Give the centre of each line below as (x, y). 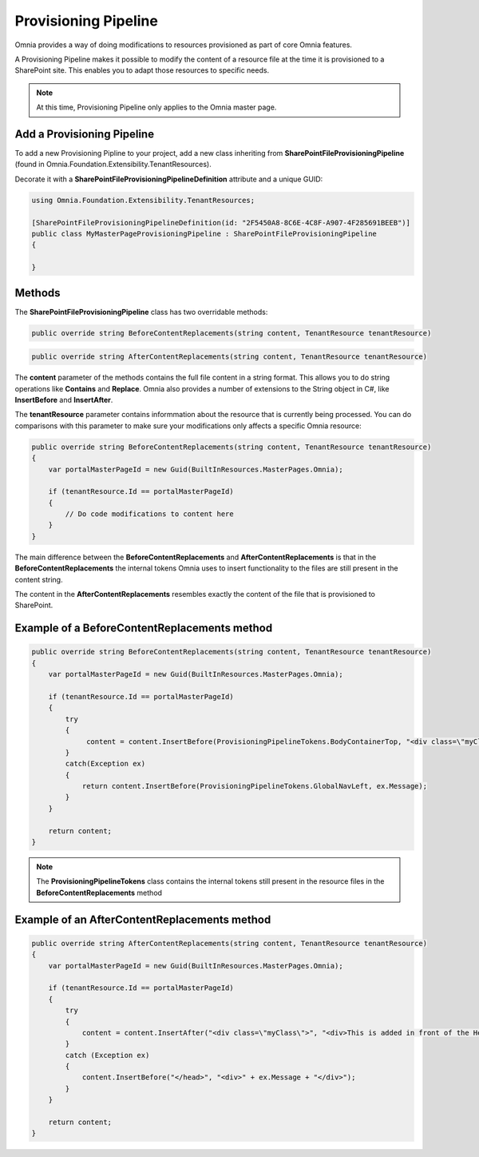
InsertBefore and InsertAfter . (64, 400)
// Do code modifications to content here (150, 514)
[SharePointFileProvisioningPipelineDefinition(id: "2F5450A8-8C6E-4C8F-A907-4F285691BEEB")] (221, 223)
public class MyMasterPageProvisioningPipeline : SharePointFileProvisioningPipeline (204, 233)
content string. (39, 579)
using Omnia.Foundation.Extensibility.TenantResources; (143, 200)
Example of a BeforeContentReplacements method (144, 628)
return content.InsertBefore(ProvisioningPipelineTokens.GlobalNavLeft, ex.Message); (254, 786)
